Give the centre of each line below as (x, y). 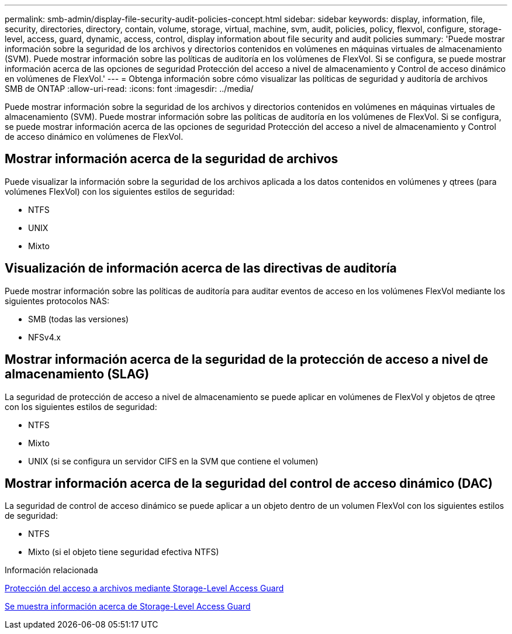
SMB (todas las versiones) (79, 319)
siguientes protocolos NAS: (57, 301)
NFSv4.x (44, 337)
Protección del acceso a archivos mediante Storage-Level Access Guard (144, 588)
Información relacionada (51, 570)
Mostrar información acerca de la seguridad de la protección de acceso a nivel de (247, 360)
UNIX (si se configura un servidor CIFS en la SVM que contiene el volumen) (173, 461)
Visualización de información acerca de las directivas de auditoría (201, 268)
